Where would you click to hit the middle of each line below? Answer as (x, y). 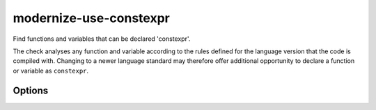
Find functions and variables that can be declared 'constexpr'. (102, 39)
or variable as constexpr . (51, 71)
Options (31, 90)
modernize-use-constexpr (91, 18)
